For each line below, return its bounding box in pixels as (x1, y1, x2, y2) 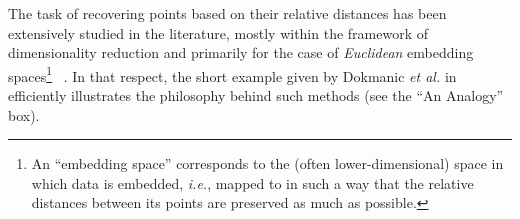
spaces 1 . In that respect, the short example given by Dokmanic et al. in (8, 62, 457, 86)
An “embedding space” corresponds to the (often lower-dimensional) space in (31, 153, 504, 174)
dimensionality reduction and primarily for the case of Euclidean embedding (8, 42, 474, 63)
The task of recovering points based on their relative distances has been (8, 3, 447, 23)
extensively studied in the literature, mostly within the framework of (8, 22, 429, 43)
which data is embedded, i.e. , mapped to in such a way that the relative (31, 172, 474, 193)
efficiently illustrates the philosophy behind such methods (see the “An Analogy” (8, 85, 504, 106)
